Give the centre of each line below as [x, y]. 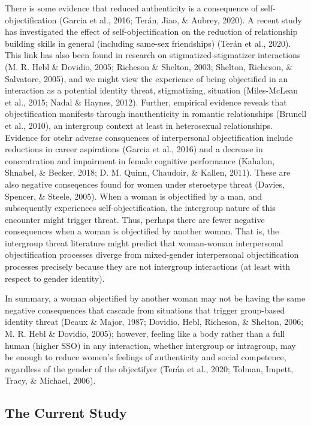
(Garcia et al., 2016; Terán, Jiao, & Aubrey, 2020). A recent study [181, 19]
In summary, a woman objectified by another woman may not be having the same [155, 298]
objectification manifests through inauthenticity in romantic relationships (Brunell [156, 114]
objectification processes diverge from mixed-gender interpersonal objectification [152, 254]
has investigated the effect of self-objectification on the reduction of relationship [151, 31]
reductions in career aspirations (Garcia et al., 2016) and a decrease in [134, 149]
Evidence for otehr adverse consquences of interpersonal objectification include [149, 137]
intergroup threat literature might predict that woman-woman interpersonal [144, 242]
